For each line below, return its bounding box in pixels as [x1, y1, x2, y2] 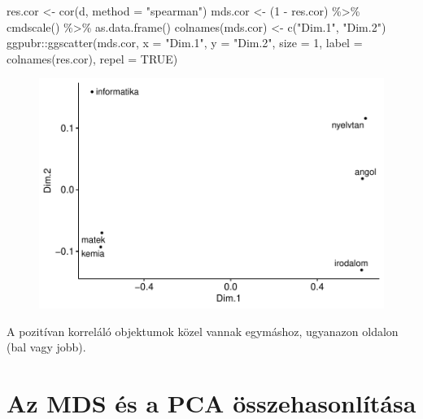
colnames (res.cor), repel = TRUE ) [7, 50, 178, 67]
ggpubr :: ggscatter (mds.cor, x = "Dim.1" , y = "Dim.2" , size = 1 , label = [7, 34, 363, 51]
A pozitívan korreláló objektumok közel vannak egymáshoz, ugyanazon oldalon [7, 322, 399, 339]
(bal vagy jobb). [7, 338, 86, 356]
